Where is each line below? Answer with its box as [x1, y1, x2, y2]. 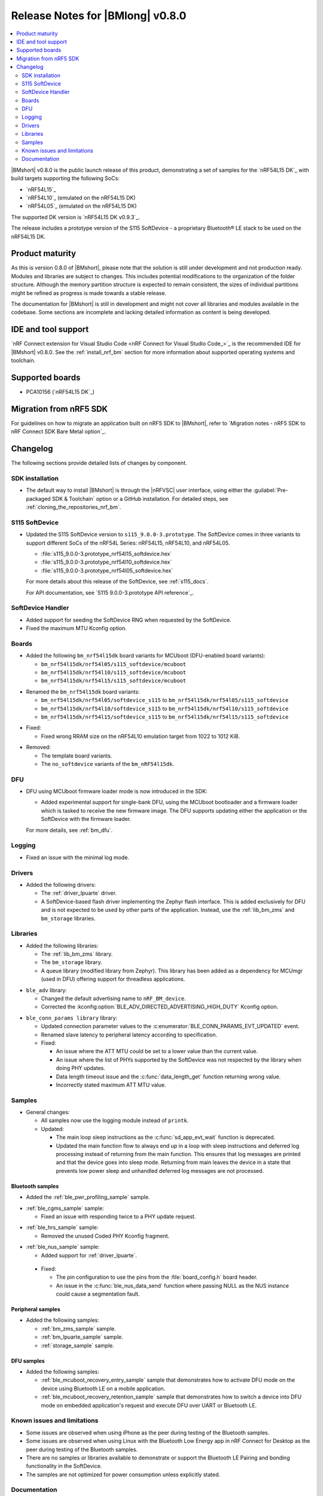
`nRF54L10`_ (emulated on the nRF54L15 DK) [26, 194, 136, 201]
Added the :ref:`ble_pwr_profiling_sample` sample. [26, 1194, 150, 1201]
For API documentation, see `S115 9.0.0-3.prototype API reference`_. [26, 589, 194, 596]
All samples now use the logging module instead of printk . [41, 1117, 189, 1124]
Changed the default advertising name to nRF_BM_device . [41, 995, 186, 1002]
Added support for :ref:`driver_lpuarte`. [41, 1251, 138, 1259]
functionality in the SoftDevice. [26, 1462, 102, 1470]
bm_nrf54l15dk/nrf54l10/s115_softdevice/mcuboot [41, 669, 187, 676]
